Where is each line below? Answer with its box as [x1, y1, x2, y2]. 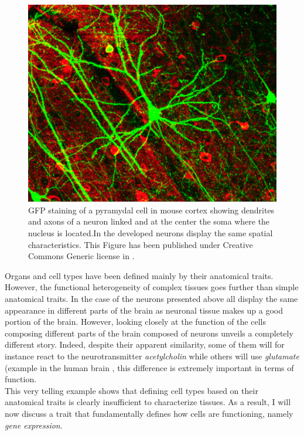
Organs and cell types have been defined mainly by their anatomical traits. [5, 269, 274, 281]
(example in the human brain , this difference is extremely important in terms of [5, 361, 294, 373]
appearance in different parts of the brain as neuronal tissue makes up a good [5, 304, 283, 316]
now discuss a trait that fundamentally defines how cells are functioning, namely [5, 407, 293, 419]
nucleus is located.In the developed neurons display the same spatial [28, 227, 273, 239]
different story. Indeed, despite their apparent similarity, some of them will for [5, 338, 285, 351]
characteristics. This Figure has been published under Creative [28, 238, 253, 250]
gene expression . [5, 419, 63, 431]
